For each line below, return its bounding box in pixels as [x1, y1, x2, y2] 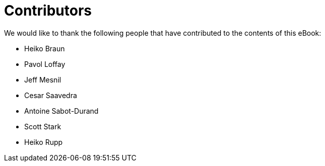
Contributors [4, 2, 92, 19]
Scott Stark [24, 122, 61, 131]
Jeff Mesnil [24, 75, 61, 84]
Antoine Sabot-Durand [24, 106, 99, 115]
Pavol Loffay [24, 59, 66, 68]
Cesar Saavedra [24, 91, 77, 100]
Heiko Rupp [24, 137, 63, 146]
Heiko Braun [24, 44, 65, 53]
